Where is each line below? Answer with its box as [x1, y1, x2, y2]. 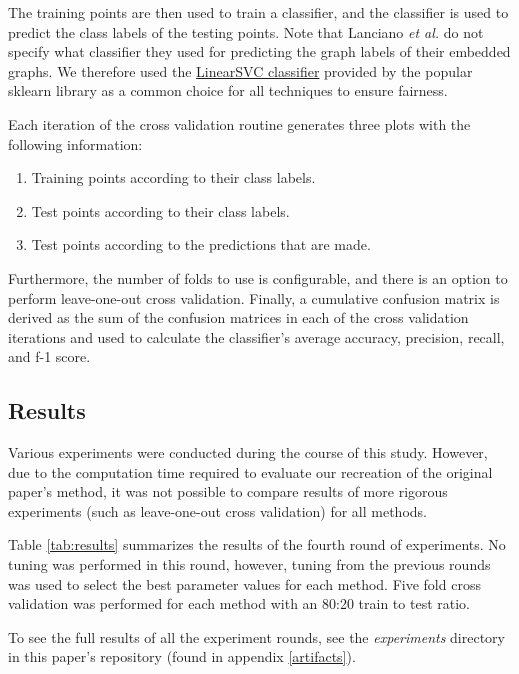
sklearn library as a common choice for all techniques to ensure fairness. [8, 80, 448, 101]
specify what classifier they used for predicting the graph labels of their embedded [8, 41, 511, 62]
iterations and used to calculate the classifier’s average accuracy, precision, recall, [8, 326, 505, 347]
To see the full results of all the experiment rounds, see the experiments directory [8, 626, 505, 647]
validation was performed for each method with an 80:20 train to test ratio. [8, 593, 470, 614]
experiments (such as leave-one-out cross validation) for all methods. [8, 500, 427, 521]
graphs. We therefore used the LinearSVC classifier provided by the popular [8, 60, 473, 81]
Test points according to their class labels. [31, 200, 290, 221]
